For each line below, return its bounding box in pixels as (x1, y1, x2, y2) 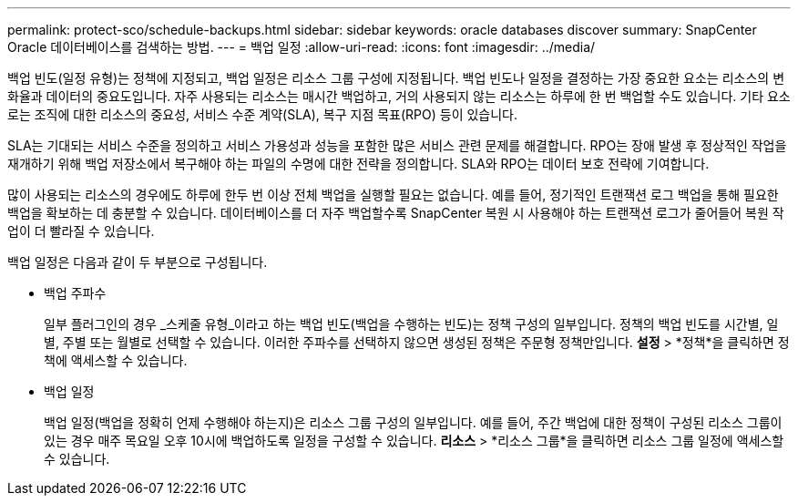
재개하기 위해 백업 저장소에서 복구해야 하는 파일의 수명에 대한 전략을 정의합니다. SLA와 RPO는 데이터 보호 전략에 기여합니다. (7, 156, 710, 171)
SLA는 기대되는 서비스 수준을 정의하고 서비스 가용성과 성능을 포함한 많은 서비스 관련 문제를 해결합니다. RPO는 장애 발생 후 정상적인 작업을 (7, 138, 787, 153)
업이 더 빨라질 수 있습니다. (7, 223, 155, 239)
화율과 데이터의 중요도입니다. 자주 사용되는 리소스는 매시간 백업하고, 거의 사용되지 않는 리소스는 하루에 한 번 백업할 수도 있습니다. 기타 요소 (7, 88, 791, 104)
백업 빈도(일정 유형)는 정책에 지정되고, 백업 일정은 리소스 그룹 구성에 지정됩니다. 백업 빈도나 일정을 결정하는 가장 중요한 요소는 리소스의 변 (7, 70, 785, 86)
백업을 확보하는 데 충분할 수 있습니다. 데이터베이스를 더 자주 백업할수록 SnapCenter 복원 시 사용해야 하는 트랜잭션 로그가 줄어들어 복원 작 (7, 205, 784, 221)
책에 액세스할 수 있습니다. (44, 353, 188, 368)
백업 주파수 (44, 285, 107, 301)
